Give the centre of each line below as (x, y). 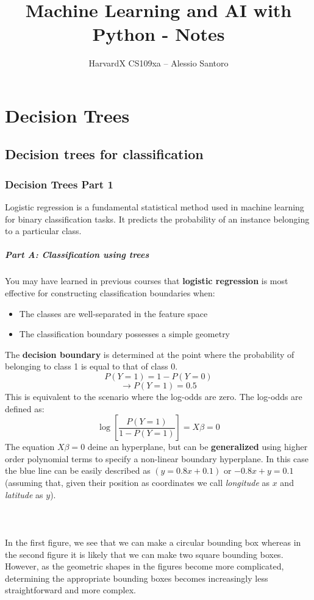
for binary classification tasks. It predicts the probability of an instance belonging (157, 219)
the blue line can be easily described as (78, 470)
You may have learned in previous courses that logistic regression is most (147, 281)
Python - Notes (159, 34)
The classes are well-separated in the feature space (113, 313)
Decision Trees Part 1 (59, 184)
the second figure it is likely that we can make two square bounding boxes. (144, 554)
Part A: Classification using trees (77, 255)
